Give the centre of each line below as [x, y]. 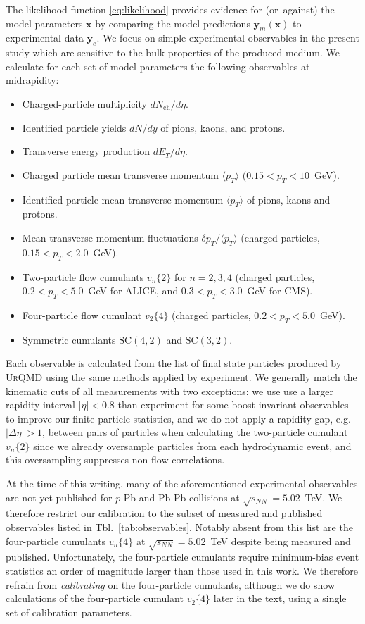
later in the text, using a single [280, 598]
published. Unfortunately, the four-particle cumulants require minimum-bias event [182, 557]
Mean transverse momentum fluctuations [110, 237]
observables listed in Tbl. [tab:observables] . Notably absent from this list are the [179, 527]
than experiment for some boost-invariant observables [233, 405]
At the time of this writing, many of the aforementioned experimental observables [182, 483]
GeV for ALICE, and [133, 291]
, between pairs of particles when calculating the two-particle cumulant [195, 432]
